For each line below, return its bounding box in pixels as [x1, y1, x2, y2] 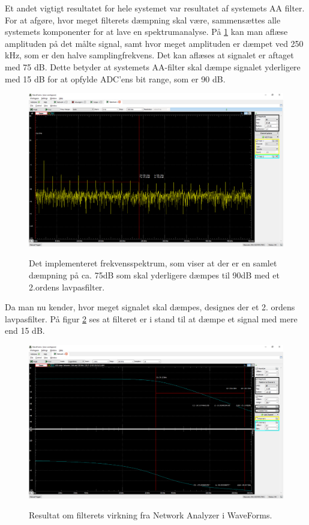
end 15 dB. [5, 324, 45, 337]
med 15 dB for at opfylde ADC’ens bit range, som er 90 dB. [5, 72, 226, 85]
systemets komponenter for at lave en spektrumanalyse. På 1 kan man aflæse [5, 25, 288, 38]
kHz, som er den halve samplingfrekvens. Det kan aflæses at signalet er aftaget [5, 49, 294, 61]
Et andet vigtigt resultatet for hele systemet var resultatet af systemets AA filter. [5, 2, 305, 14]
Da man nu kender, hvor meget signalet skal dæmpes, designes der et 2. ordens [5, 301, 295, 313]
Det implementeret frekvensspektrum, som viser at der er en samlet [29, 257, 277, 269]
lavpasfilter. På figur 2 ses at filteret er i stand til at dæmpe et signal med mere [5, 312, 298, 325]
